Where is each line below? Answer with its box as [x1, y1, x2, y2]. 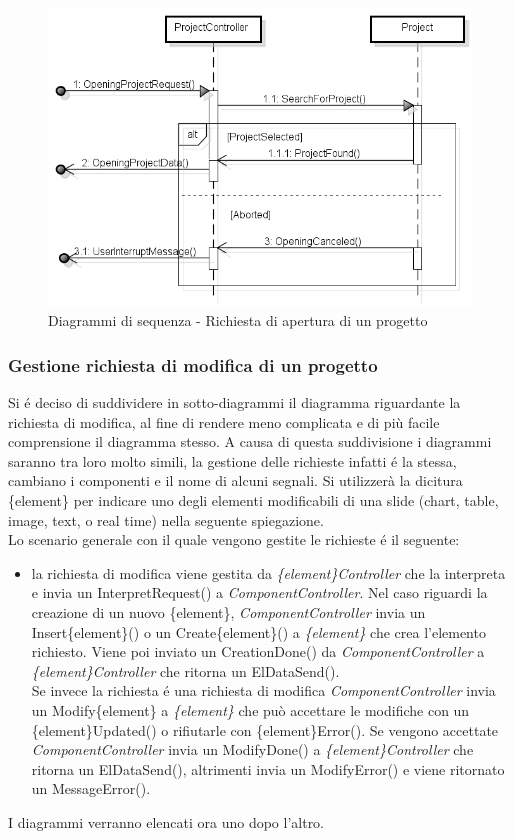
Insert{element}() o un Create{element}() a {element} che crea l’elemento [31, 621, 486, 642]
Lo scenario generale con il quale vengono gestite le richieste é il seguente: [8, 529, 460, 550]
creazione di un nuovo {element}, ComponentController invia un [31, 602, 426, 623]
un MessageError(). [31, 778, 151, 799]
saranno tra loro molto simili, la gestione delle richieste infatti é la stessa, [8, 450, 457, 471]
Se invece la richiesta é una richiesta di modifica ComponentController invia [31, 680, 496, 701]
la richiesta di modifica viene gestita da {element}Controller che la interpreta [31, 562, 506, 583]
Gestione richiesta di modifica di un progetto [8, 352, 378, 377]
